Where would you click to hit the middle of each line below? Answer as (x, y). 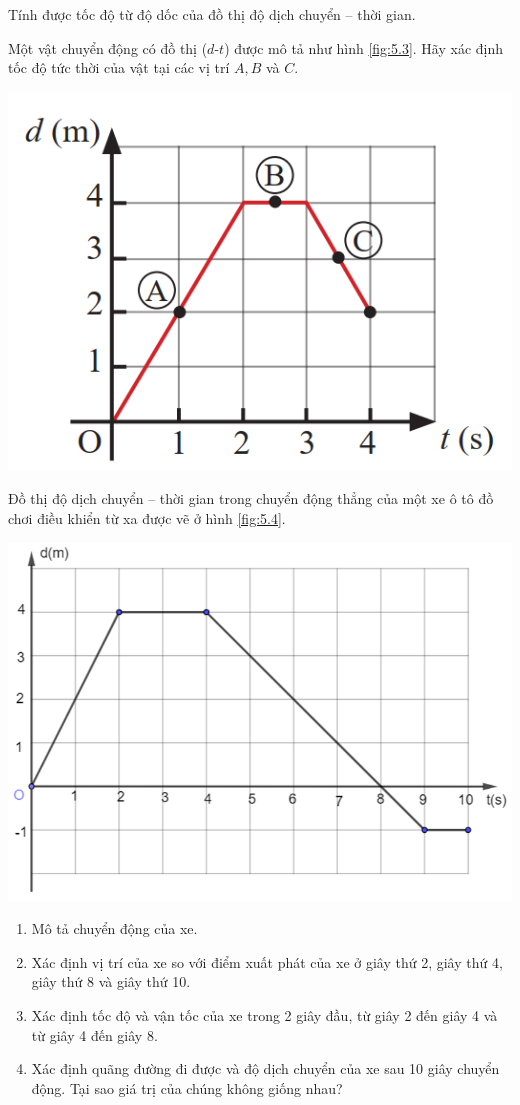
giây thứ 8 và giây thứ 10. (111, 981)
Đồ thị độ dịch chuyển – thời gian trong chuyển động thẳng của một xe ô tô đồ (251, 498)
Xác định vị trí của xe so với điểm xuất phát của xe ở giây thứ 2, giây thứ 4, (267, 961)
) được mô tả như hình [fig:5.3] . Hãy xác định (364, 47)
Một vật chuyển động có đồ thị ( (108, 47)
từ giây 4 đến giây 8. (94, 1034)
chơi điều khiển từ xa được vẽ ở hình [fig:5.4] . (147, 517)
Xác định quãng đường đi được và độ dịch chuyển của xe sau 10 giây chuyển (265, 1068)
